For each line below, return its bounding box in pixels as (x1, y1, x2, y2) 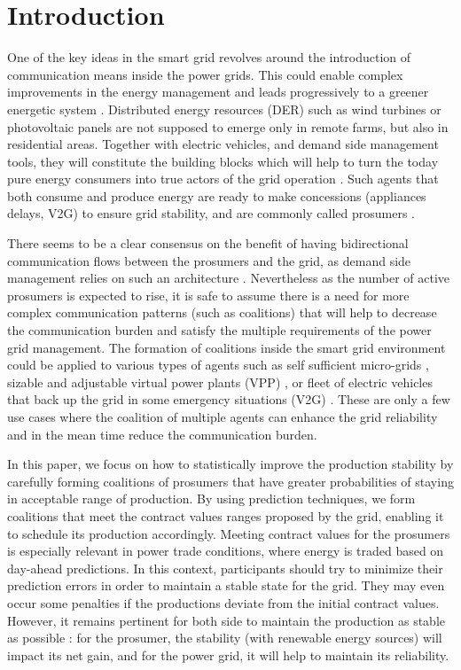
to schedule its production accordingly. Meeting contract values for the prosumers (7, 524, 450, 542)
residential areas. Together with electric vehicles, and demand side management (7, 135, 439, 153)
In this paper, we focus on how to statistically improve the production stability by (7, 455, 454, 473)
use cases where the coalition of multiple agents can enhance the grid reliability (7, 408, 438, 425)
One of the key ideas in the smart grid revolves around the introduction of (7, 48, 411, 66)
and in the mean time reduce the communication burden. (7, 425, 317, 443)
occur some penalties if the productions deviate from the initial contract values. (7, 593, 440, 612)
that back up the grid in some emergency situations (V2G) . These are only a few (7, 390, 450, 409)
